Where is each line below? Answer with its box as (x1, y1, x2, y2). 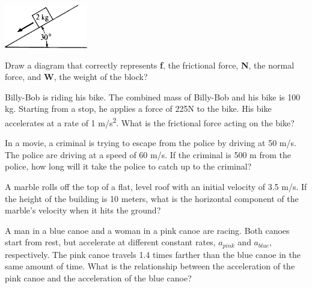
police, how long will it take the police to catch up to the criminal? (5, 160, 252, 173)
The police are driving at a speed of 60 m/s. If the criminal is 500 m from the (5, 148, 291, 161)
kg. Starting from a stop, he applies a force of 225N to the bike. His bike (5, 102, 272, 115)
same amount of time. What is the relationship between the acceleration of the (5, 260, 295, 272)
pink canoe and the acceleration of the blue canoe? (5, 272, 192, 284)
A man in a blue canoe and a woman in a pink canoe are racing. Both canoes (5, 224, 290, 236)
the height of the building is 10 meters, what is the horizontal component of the (5, 192, 299, 204)
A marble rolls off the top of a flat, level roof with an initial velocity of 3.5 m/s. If (5, 180, 307, 192)
